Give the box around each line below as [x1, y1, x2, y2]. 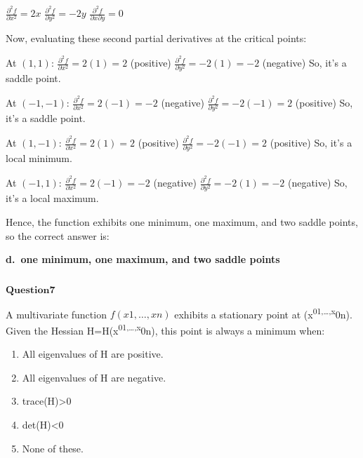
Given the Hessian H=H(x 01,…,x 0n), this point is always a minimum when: [6, 321, 325, 337]
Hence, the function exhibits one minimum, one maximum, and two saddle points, [6, 214, 358, 229]
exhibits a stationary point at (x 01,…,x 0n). [174, 304, 352, 321]
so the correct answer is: [6, 228, 110, 243]
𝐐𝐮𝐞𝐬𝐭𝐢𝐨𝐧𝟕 [6, 285, 55, 295]
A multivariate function [6, 307, 107, 321]
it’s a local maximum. [6, 191, 99, 206]
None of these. [22, 440, 84, 455]
